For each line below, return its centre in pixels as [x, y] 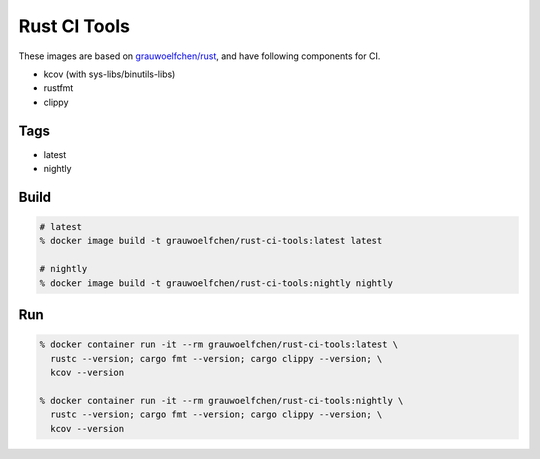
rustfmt [58, 88]
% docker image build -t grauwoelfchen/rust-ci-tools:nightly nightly [216, 283]
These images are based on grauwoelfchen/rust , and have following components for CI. [199, 56]
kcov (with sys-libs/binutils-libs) [109, 74]
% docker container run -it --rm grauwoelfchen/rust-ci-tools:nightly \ [221, 400]
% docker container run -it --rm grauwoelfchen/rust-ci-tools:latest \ [219, 344]
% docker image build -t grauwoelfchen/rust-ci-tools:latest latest [211, 241]
